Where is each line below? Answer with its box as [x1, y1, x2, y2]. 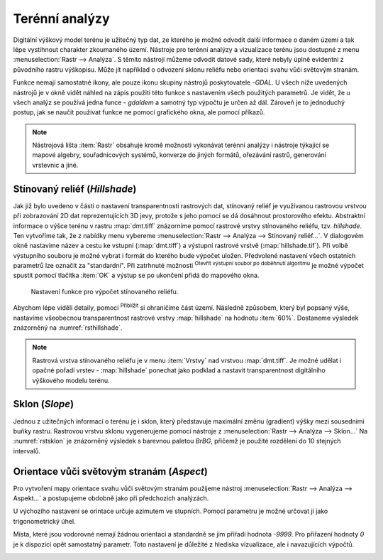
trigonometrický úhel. [13, 517, 76, 525]
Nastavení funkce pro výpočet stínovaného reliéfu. [30, 287, 179, 296]
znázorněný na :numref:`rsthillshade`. [13, 323, 123, 332]
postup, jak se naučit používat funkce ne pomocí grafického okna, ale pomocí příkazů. [13, 108, 265, 117]
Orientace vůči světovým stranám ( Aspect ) [13, 465, 209, 478]
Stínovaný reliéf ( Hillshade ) [13, 183, 137, 195]
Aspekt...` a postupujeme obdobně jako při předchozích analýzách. [13, 494, 209, 502]
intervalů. [13, 446, 41, 455]
